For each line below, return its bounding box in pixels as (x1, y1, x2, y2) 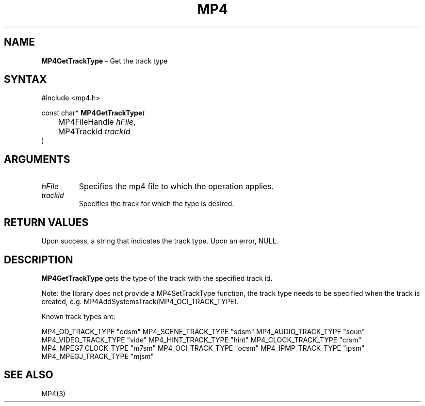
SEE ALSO (4, 369, 53, 381)
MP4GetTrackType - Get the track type (41, 56, 168, 65)
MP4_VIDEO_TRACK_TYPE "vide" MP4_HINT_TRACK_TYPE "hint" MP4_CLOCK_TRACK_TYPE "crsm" (41, 335, 361, 344)
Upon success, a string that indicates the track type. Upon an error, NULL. (41, 237, 278, 245)
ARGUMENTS (4, 153, 70, 165)
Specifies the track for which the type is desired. (79, 199, 234, 208)
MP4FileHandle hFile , (58, 117, 136, 127)
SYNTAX (4, 73, 47, 86)
